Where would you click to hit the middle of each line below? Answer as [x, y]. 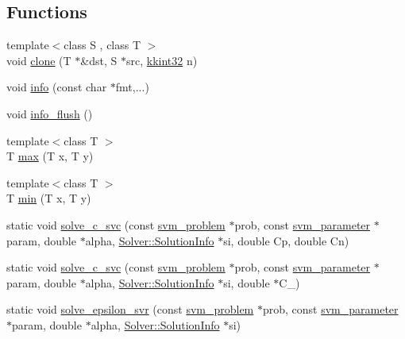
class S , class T [102, 45]
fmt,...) [132, 87]
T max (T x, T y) [50, 156]
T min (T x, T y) [49, 198]
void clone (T [39, 60]
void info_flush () [50, 113]
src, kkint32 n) [162, 60]
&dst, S [99, 60]
